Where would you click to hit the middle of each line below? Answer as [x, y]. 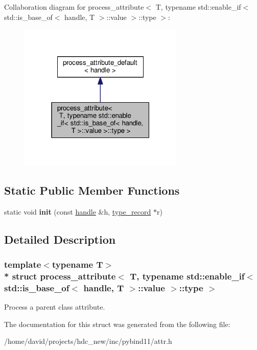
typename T [77, 264]
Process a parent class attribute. [55, 307]
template [23, 264]
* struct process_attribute [60, 276]
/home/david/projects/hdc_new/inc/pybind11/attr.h [88, 341]
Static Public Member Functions [92, 190]
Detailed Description [60, 239]
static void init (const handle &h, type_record [78, 211]
